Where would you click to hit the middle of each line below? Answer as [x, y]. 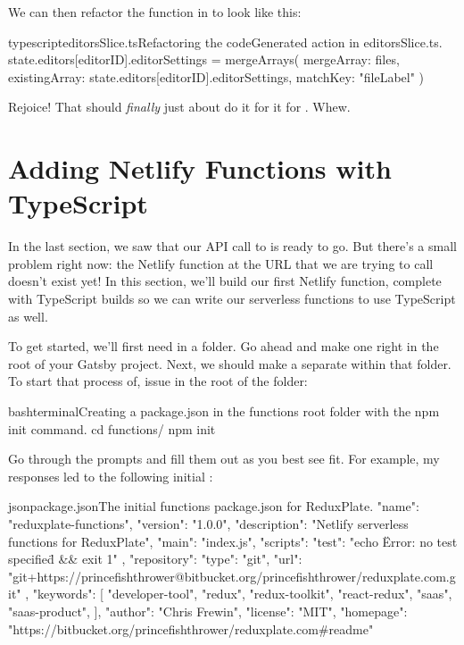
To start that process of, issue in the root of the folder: [158, 381]
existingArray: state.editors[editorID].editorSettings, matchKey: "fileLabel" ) [216, 76]
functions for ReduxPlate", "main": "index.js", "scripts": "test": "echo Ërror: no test [233, 541]
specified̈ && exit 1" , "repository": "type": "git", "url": [155, 559]
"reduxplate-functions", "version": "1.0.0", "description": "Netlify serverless [208, 524]
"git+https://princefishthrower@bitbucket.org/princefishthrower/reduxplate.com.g [232, 576]
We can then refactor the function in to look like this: [155, 12]
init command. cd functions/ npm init [112, 428]
